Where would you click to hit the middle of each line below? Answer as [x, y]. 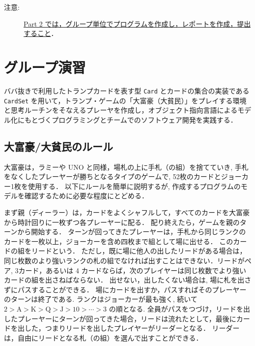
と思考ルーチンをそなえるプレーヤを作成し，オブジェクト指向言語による [121, 110]
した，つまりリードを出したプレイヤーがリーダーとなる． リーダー [132, 328]
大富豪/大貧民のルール [59, 146]
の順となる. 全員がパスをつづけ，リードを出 [180, 308]
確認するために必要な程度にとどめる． [86, 196]
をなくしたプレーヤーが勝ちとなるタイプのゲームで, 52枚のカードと [113, 176]
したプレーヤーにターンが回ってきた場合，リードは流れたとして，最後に [120, 318]
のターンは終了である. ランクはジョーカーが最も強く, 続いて [101, 299]
